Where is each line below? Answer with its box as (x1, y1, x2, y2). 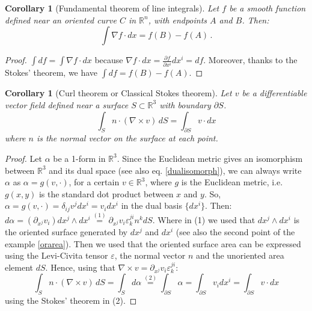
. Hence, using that (45, 260, 115, 273)
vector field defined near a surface (5, 98, 129, 111)
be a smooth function (229, 2, 306, 14)
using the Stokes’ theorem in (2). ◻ (5, 294, 137, 307)
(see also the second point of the (176, 225, 295, 238)
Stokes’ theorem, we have (5, 66, 98, 79)
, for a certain (69, 176, 120, 188)
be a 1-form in (53, 152, 106, 164)
